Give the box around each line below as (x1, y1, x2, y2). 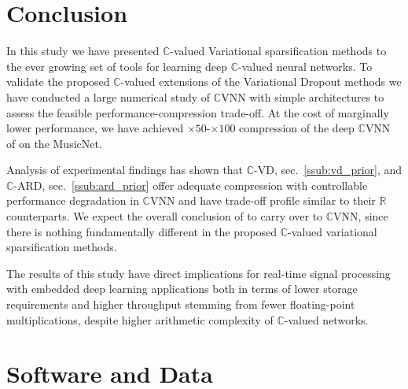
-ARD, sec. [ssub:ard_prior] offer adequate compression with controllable (13, 176, 368, 193)
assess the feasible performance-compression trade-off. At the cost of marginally (6, 104, 389, 120)
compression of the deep (239, 120, 355, 136)
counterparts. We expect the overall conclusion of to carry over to (6, 208, 323, 224)
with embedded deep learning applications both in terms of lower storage (6, 280, 358, 297)
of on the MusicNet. (6, 135, 102, 151)
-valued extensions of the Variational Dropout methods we (120, 73, 402, 90)
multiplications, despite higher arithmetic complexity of (6, 311, 274, 328)
